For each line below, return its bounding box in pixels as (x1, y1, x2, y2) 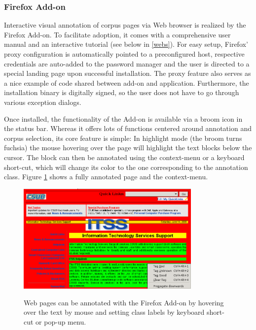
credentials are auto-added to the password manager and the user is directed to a (4, 58, 250, 68)
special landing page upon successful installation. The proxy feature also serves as (4, 68, 251, 78)
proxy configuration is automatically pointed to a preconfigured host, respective (4, 49, 245, 59)
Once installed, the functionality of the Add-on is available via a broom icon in (4, 113, 243, 124)
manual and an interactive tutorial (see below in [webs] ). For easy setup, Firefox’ (4, 39, 248, 49)
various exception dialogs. (4, 97, 81, 107)
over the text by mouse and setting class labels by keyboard (24, 307, 205, 317)
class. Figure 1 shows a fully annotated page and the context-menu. (4, 171, 208, 182)
